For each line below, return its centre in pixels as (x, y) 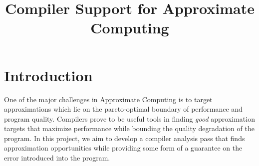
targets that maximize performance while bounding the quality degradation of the (129, 128)
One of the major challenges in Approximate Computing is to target (108, 99)
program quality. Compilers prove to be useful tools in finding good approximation (129, 118)
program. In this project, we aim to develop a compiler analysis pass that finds (125, 138)
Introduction (48, 75)
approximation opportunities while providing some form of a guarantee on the (123, 148)
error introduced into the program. (57, 158)
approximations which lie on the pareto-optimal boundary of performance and (123, 109)
